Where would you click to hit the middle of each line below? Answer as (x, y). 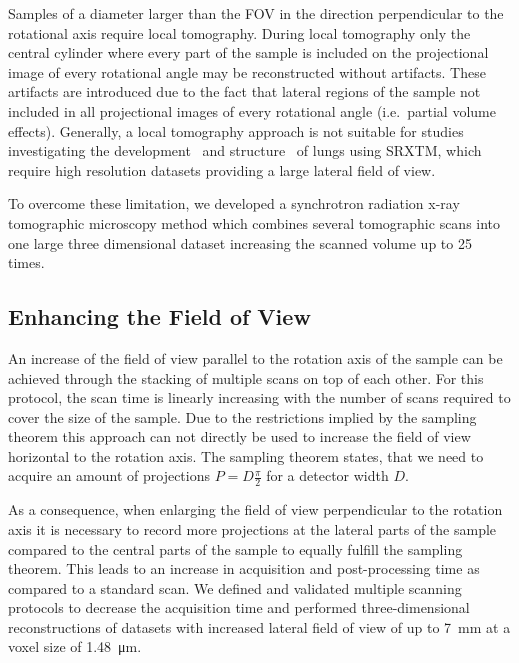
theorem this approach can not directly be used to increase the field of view (239, 436)
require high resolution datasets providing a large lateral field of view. (222, 169)
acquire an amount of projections (109, 475)
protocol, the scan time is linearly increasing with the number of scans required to (259, 397)
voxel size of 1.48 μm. (75, 646)
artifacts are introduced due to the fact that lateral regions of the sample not (244, 91)
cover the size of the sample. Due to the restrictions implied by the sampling (242, 416)
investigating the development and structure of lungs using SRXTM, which (245, 150)
